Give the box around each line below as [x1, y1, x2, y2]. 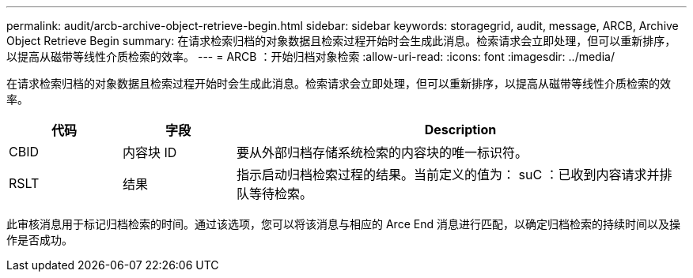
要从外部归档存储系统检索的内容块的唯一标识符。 [236, 145, 528, 160]
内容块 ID [122, 145, 177, 160]
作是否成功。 [6, 233, 73, 246]
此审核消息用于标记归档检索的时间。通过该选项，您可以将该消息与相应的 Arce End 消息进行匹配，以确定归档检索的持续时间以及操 [6, 217, 680, 231]
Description [424, 122, 497, 137]
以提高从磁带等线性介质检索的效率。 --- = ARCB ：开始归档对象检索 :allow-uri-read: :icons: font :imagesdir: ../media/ [6, 50, 615, 63]
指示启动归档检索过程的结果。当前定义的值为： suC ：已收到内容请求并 [236, 167, 660, 182]
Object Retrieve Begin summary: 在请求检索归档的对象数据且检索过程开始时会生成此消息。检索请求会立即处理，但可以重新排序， [6, 34, 676, 47]
